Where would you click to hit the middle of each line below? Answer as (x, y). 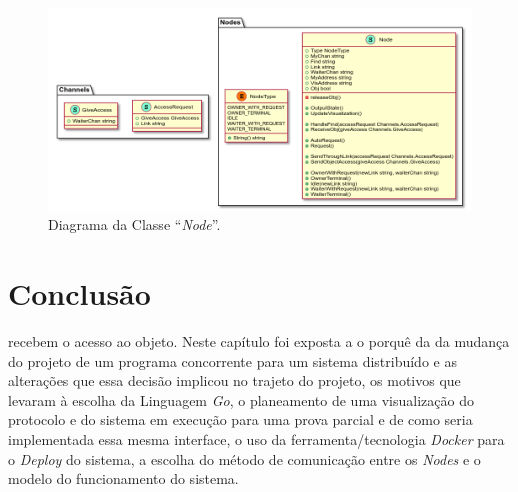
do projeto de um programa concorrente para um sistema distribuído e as (232, 360)
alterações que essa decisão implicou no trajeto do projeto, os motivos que (234, 380)
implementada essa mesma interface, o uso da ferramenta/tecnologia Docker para (256, 439)
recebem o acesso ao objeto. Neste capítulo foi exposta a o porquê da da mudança (259, 341)
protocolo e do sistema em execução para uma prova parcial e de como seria (240, 419)
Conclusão (79, 293)
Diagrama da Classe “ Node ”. (134, 224)
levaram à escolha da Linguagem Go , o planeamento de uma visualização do (241, 399)
